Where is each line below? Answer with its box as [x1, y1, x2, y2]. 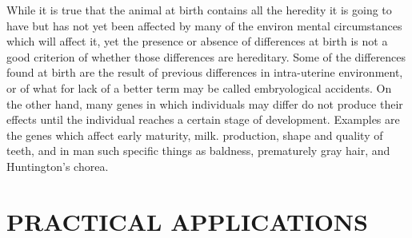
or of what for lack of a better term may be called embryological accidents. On [6, 79, 392, 96]
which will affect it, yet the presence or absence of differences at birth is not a [6, 33, 388, 50]
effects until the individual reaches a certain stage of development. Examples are [6, 111, 400, 128]
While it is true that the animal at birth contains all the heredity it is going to [6, 2, 392, 18]
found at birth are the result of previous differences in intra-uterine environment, [6, 64, 403, 81]
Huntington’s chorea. [6, 157, 109, 174]
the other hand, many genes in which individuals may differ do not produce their [6, 95, 403, 112]
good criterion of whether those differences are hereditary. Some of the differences [6, 48, 406, 65]
